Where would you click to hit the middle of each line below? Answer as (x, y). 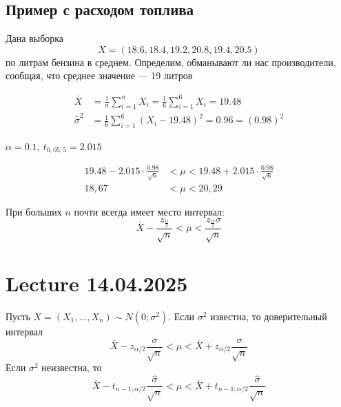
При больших (34, 211)
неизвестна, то (72, 367)
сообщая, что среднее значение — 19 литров (99, 75)
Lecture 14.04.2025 (97, 283)
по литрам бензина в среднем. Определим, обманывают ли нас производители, (171, 62)
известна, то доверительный (268, 316)
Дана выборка (35, 38)
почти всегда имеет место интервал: (149, 211)
